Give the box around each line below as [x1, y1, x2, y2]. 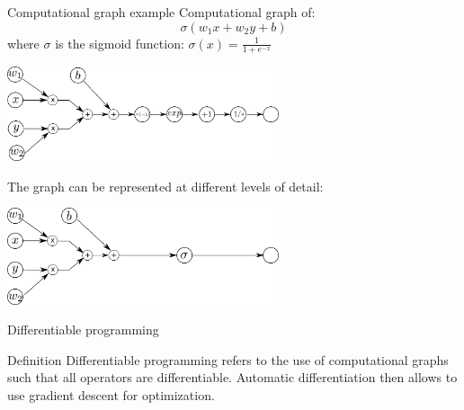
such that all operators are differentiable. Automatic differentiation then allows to [7, 368, 458, 387]
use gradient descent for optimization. [7, 386, 215, 404]
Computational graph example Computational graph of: [7, 3, 316, 21]
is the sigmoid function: [55, 33, 184, 52]
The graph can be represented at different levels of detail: [7, 176, 324, 195]
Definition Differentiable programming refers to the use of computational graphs [7, 350, 449, 369]
